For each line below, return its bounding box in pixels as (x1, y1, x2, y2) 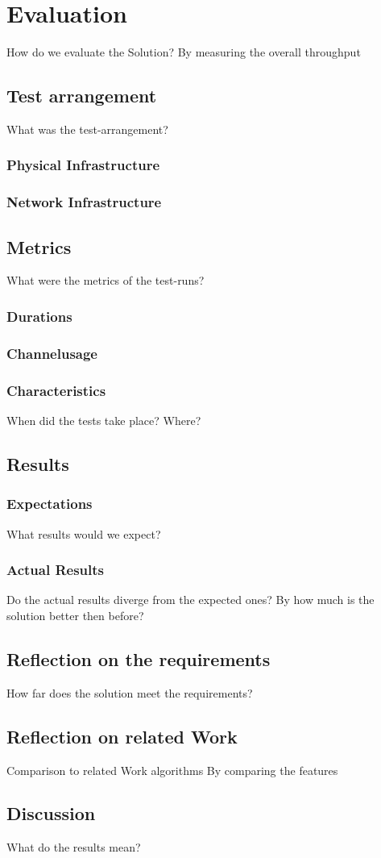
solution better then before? (6, 606, 144, 623)
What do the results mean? (6, 839, 141, 856)
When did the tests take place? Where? (6, 411, 201, 428)
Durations (6, 306, 72, 326)
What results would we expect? (6, 525, 161, 542)
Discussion (6, 801, 96, 826)
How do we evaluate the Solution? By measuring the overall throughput (6, 44, 361, 60)
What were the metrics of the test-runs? (6, 272, 205, 289)
